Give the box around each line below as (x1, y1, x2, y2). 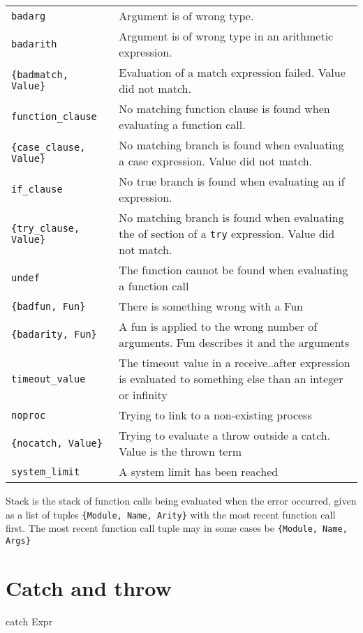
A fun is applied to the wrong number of (119, 318, 318, 334)
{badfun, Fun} (11, 300, 86, 312)
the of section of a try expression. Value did (119, 225, 335, 241)
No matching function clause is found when (119, 100, 330, 117)
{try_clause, (11, 222, 80, 234)
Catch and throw (6, 573, 172, 602)
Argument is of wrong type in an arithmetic (119, 28, 334, 44)
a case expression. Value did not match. (119, 153, 313, 169)
